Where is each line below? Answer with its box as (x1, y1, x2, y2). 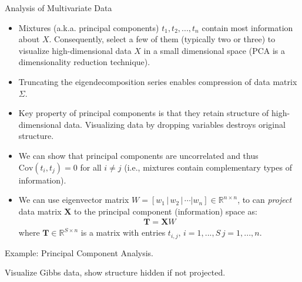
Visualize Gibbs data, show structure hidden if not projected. (5, 266, 226, 278)
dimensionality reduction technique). (18, 56, 150, 68)
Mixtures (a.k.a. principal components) (18, 21, 159, 33)
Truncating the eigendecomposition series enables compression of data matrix (18, 75, 297, 87)
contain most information (202, 21, 293, 33)
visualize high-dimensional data (18, 44, 132, 56)
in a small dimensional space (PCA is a (143, 44, 286, 56)
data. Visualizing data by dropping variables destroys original (63, 118, 286, 130)
